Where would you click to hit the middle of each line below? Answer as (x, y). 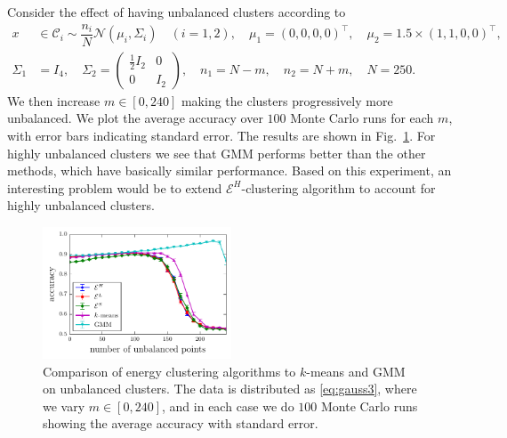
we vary (64, 406)
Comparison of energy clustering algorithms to (169, 371)
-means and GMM (356, 371)
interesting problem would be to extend (115, 187)
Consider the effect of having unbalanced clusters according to (177, 12)
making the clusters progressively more (287, 100)
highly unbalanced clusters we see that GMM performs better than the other (217, 153)
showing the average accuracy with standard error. (181, 423)
